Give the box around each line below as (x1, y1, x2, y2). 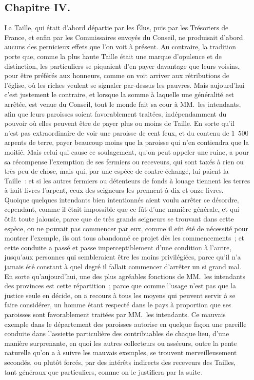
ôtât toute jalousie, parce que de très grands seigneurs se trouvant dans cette (4, 214, 234, 224)
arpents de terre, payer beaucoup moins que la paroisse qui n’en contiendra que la (4, 137, 249, 147)
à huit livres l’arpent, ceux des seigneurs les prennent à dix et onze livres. (4, 185, 224, 195)
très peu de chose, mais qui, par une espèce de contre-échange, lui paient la (4, 166, 229, 176)
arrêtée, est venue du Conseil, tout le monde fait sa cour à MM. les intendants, (4, 99, 241, 109)
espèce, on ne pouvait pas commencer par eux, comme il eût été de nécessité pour (4, 223, 249, 233)
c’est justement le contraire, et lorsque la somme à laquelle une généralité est (4, 89, 234, 100)
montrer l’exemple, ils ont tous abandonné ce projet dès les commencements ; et (4, 233, 244, 243)
